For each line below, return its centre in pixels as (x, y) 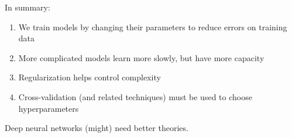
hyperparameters (49, 108)
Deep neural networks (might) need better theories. (97, 128)
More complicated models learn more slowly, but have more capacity (141, 57)
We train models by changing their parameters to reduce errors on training (153, 26)
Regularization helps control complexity (90, 77)
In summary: (28, 7)
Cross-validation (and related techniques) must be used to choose (135, 96)
